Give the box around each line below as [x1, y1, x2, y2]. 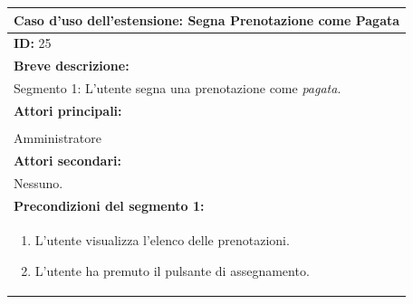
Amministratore [14, 128, 101, 147]
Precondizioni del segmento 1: [14, 195, 205, 214]
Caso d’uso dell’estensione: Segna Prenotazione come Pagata [14, 10, 400, 29]
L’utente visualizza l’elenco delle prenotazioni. [34, 231, 290, 250]
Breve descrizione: [14, 56, 130, 75]
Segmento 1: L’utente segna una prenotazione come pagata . [14, 79, 341, 98]
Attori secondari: [14, 150, 121, 169]
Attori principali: [14, 100, 122, 119]
